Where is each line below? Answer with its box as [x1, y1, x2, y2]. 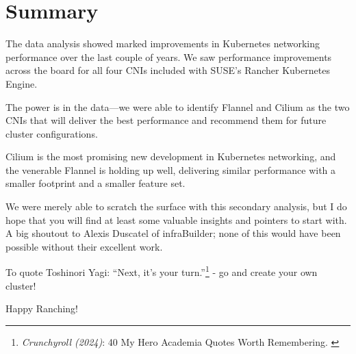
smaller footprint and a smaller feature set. [5, 176, 186, 190]
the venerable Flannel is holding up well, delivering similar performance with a [5, 162, 336, 177]
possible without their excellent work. [5, 239, 163, 253]
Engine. [5, 76, 38, 90]
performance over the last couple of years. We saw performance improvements [5, 49, 332, 64]
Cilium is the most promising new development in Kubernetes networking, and [5, 149, 336, 164]
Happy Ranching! [5, 301, 78, 316]
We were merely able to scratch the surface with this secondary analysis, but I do [5, 199, 347, 214]
